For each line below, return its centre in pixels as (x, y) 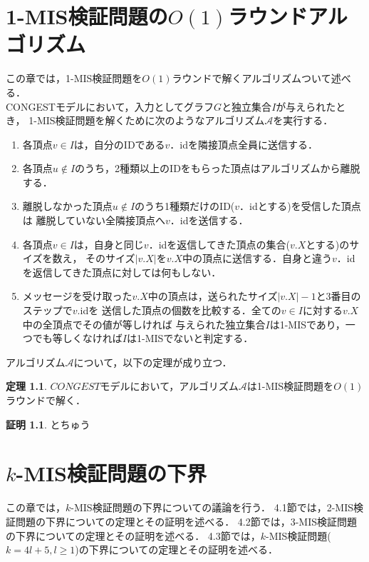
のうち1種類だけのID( (185, 206)
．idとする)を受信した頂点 (300, 206)
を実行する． (303, 120)
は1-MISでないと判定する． (190, 338)
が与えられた (306, 106)
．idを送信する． (209, 220)
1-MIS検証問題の (87, 16)
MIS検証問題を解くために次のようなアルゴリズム (151, 120)
